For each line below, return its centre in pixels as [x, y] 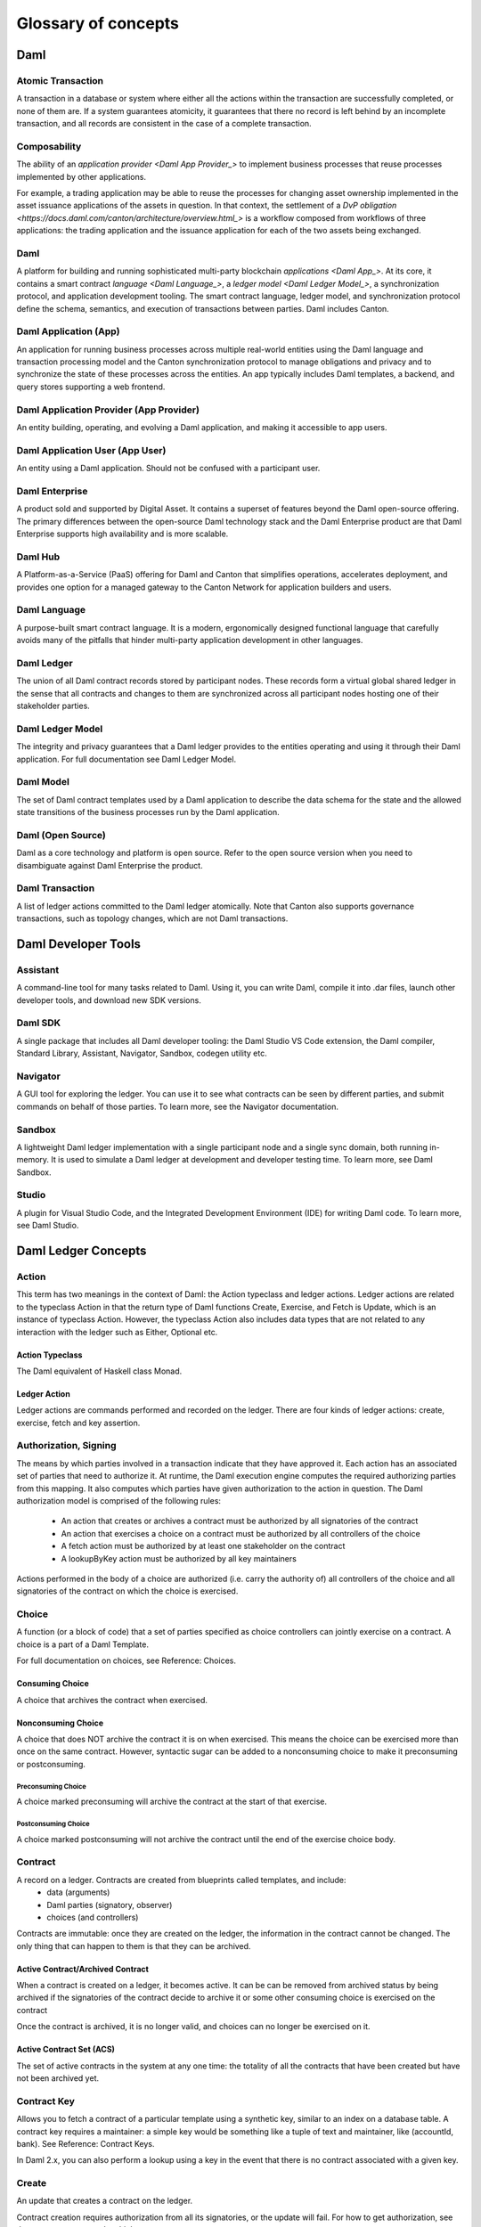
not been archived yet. [58, 2078]
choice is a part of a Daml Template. [82, 1644]
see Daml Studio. [48, 1226]
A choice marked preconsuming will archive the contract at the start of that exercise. [171, 1802]
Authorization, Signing [66, 1446]
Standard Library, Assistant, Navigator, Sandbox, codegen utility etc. [142, 1053]
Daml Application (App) [68, 331]
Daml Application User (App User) [91, 450]
